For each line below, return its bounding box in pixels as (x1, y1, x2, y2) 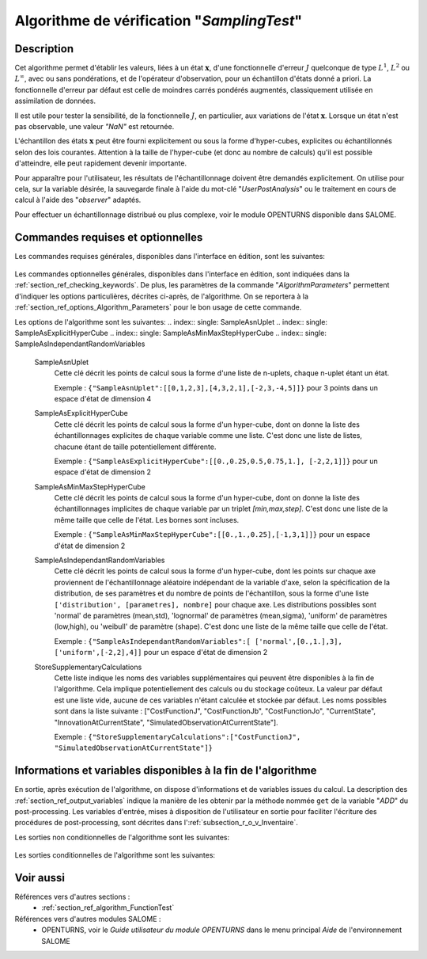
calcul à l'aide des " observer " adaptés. (14, 195, 142, 205)
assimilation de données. (14, 96, 96, 106)
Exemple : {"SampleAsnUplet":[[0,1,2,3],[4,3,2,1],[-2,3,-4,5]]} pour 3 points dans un (54, 382, 379, 392)
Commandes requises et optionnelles (14, 230, 203, 244)
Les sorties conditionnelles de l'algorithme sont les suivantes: (14, 851, 216, 860)
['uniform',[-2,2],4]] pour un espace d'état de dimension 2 (54, 648, 268, 657)
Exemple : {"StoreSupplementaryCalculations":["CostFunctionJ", (54, 732, 301, 741)
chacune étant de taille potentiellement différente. (54, 442, 217, 451)
